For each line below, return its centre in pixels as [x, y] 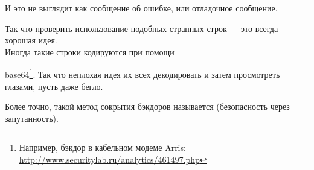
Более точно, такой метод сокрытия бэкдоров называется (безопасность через [147, 106]
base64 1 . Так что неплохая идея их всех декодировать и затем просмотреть [143, 74]
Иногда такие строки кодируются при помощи [90, 52]
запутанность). [32, 118]
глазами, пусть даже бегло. [54, 86]
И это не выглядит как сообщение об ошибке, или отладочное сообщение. [141, 8]
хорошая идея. [31, 40]
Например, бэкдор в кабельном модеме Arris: [102, 147]
